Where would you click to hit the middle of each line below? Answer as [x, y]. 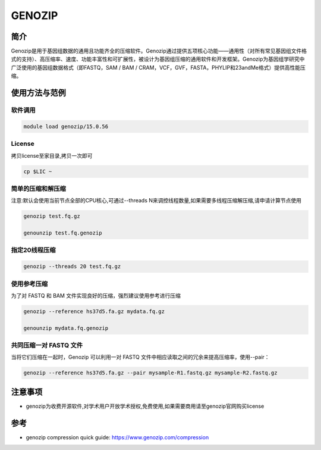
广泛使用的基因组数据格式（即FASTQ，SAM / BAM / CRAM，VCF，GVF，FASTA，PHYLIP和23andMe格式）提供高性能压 [158, 67]
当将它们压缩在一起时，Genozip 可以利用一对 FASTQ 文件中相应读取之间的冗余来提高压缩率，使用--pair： [140, 357]
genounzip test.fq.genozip [63, 233]
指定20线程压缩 [33, 250]
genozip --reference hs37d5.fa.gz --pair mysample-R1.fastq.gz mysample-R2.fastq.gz [150, 373]
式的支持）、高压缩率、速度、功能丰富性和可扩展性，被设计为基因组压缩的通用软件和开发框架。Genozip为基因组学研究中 [158, 59]
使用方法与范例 [38, 93]
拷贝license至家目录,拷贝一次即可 [52, 155]
